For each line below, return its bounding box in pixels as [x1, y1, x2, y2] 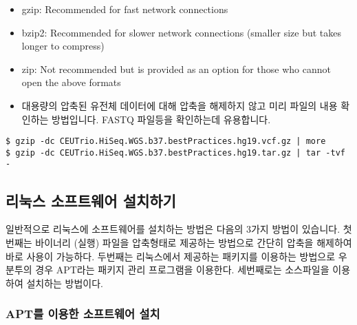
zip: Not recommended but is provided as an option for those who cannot [21, 61, 331, 76]
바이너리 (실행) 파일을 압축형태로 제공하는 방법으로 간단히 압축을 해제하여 [35, 235, 352, 249]
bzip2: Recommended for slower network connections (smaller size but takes [21, 25, 342, 39]
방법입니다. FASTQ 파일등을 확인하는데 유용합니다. [52, 112, 271, 126]
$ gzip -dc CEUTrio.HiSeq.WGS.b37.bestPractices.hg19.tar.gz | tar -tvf [6, 147, 345, 158]
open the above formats [21, 75, 121, 90]
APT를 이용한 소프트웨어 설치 [6, 305, 160, 322]
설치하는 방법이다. [26, 275, 104, 290]
